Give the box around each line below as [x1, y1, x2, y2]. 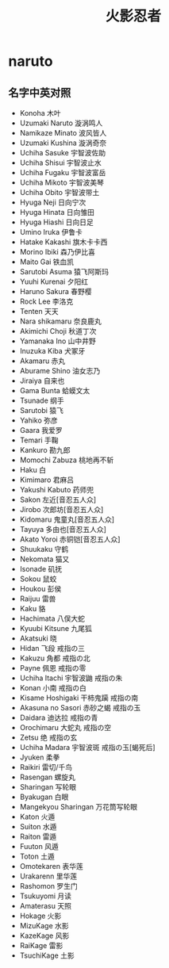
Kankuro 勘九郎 [19, 446, 71, 454]
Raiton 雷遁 [19, 832, 57, 841]
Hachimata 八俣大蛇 [19, 614, 86, 623]
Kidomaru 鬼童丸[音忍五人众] [19, 515, 115, 524]
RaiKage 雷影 [19, 941, 63, 950]
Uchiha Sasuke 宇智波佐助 [19, 148, 106, 157]
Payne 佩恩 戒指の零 [19, 664, 86, 672]
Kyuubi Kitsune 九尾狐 [19, 624, 93, 633]
